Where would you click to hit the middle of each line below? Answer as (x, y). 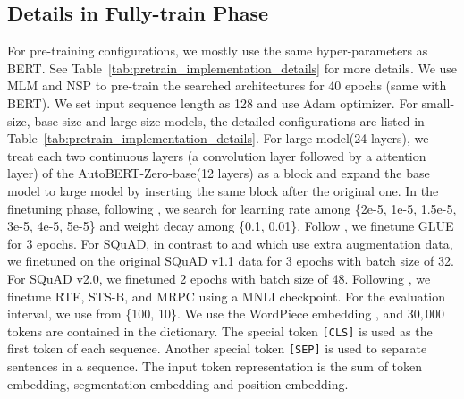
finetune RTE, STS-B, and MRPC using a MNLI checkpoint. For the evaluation (226, 296)
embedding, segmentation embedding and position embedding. (178, 383)
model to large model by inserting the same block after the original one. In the (223, 190)
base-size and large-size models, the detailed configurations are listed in (229, 120)
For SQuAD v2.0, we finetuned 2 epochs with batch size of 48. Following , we (219, 278)
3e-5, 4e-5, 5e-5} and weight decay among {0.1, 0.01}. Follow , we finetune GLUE (231, 226)
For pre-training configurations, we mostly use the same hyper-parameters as (218, 51)
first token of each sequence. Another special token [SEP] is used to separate (217, 348)
